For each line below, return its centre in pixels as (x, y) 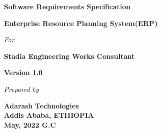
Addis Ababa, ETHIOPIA (49, 115)
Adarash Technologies (41, 105)
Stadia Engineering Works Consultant (69, 56)
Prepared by (22, 89)
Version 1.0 (23, 72)
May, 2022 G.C (30, 124)
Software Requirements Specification (67, 6)
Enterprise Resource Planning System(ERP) (81, 23)
